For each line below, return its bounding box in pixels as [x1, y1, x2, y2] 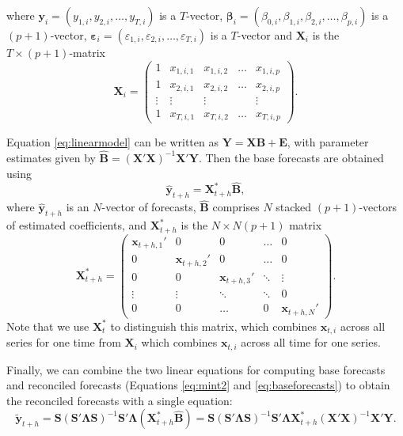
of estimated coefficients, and [6, 217, 147, 233]
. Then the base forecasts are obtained [198, 149, 384, 165]
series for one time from [6, 334, 121, 351]
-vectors [359, 199, 397, 215]
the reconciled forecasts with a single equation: [6, 392, 233, 408]
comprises [212, 199, 260, 215]
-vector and [237, 27, 292, 43]
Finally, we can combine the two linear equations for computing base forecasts [6, 361, 386, 377]
